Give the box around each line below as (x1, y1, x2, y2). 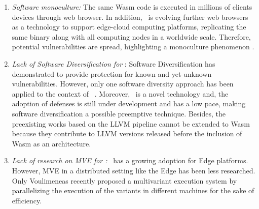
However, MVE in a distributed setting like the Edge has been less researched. (12, 165, 255, 175)
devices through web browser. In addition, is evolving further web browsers (12, 11, 248, 22)
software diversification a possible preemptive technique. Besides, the (12, 108, 226, 118)
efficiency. (12, 195, 42, 205)
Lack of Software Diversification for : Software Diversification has (12, 58, 215, 69)
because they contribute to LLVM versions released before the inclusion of (12, 128, 242, 139)
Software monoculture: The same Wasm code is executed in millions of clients (12, 2, 252, 12)
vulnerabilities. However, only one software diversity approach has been (12, 78, 234, 89)
